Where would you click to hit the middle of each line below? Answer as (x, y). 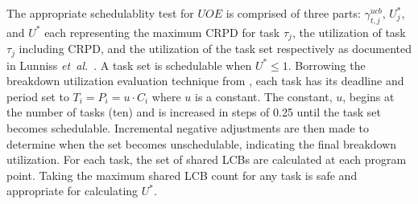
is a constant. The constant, (263, 96)
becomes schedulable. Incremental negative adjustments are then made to (188, 128)
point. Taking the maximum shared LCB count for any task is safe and (182, 175)
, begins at (368, 96)
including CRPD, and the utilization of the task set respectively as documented (215, 49)
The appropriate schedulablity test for (100, 13)
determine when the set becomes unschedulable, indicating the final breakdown (202, 143)
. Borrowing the (327, 65)
